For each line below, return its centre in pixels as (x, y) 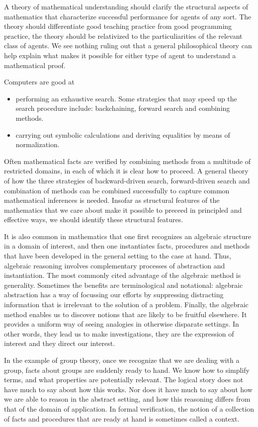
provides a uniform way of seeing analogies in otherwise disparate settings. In (122, 324)
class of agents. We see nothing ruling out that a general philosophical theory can (128, 45)
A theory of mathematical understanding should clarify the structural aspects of (126, 6)
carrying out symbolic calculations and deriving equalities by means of (123, 134)
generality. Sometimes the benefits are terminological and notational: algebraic (124, 285)
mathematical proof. (35, 65)
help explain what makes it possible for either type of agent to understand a (120, 55)
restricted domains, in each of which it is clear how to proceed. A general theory (126, 171)
